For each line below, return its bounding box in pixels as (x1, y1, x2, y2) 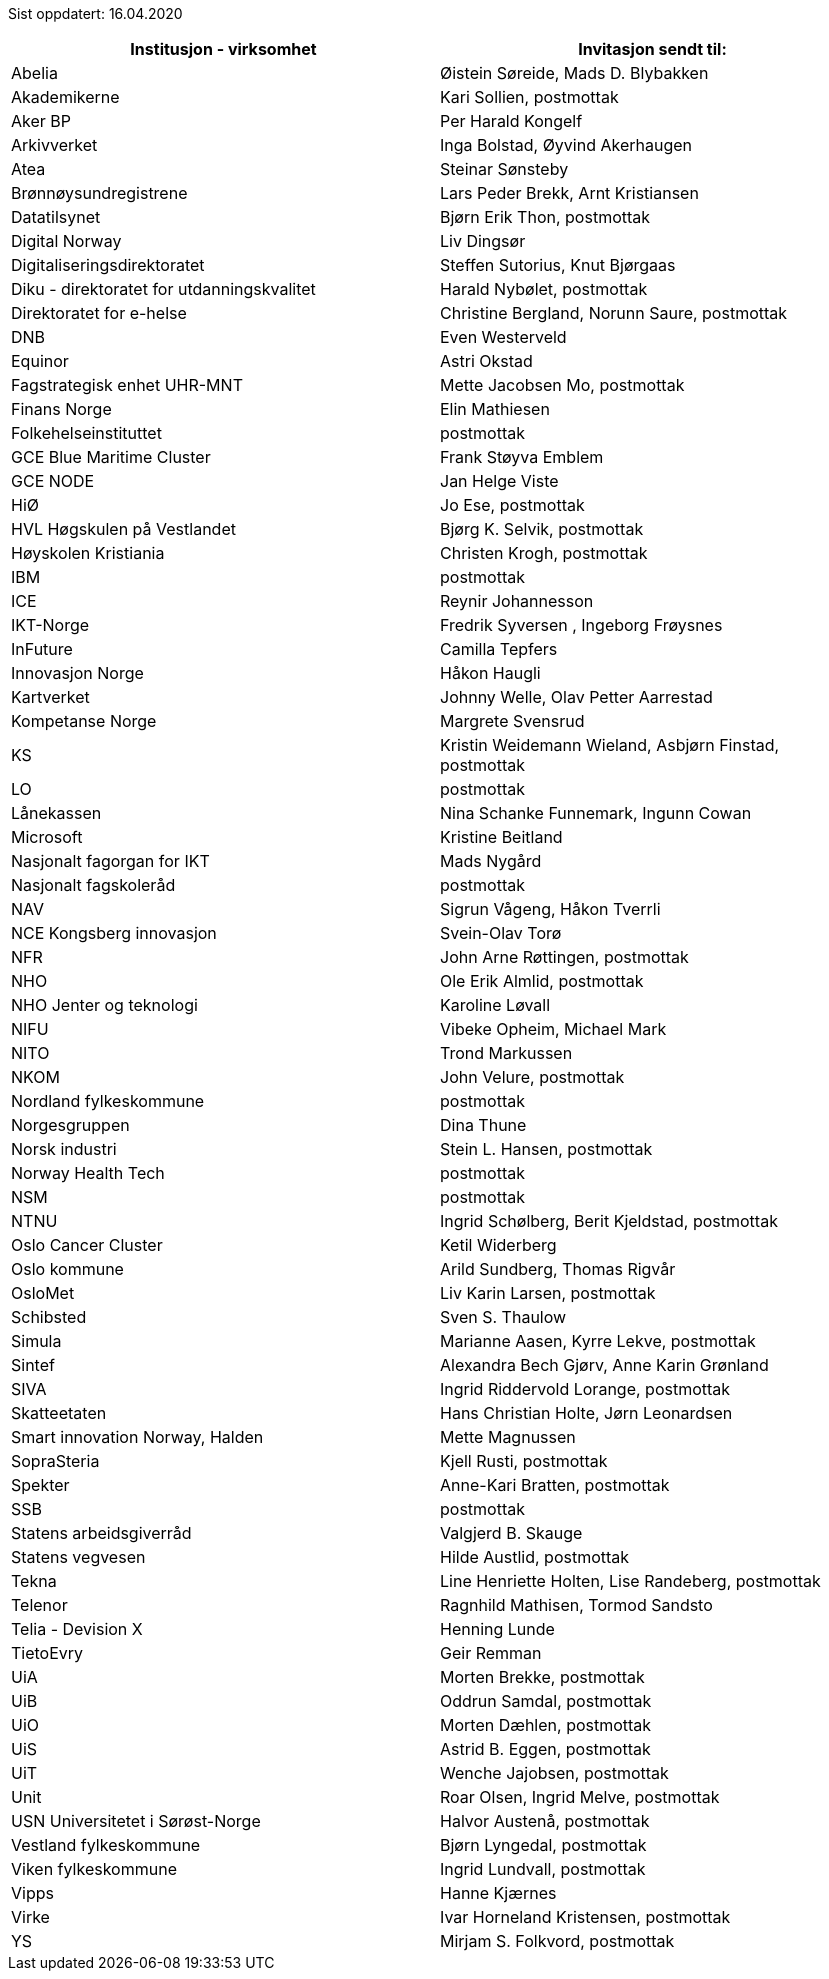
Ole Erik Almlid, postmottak (440, 971, 644, 991)
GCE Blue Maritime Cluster (11, 447, 211, 467)
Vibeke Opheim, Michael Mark (440, 1019, 667, 1039)
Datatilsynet (11, 207, 101, 227)
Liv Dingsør (440, 231, 526, 251)
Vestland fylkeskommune (11, 1835, 201, 1855)
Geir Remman (440, 1643, 542, 1663)
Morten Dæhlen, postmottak (440, 1715, 652, 1735)
